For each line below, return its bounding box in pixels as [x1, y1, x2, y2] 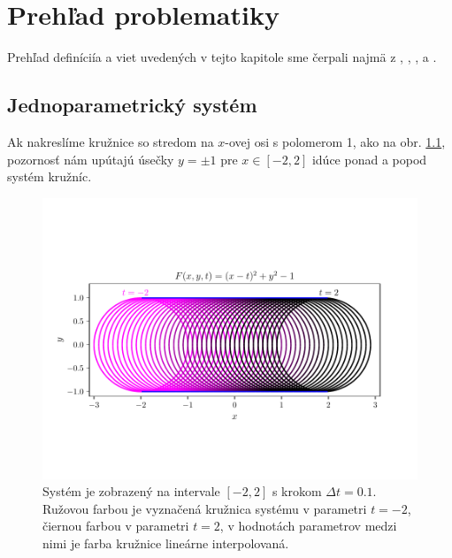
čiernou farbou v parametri [42, 516, 189, 535]
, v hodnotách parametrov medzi [219, 516, 397, 535]
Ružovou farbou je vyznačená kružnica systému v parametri [42, 499, 367, 517]
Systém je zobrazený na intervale [42, 482, 220, 501]
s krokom [272, 482, 322, 501]
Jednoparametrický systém [7, 91, 257, 118]
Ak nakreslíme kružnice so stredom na [7, 132, 214, 150]
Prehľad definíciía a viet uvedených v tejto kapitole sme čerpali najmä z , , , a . [7, 48, 437, 66]
